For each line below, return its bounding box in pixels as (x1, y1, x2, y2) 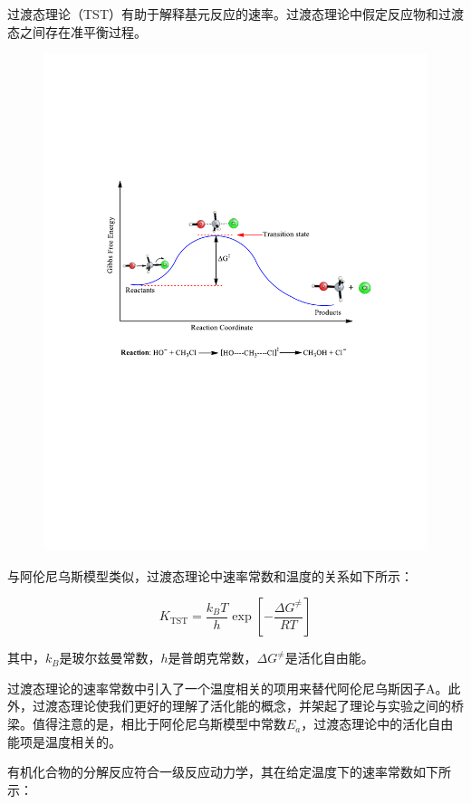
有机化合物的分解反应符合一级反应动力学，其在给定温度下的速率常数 (7, 762, 413, 781)
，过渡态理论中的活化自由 (301, 714, 454, 733)
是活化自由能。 (284, 648, 374, 667)
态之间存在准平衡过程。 (7, 22, 147, 41)
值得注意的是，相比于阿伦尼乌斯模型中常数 (32, 714, 286, 733)
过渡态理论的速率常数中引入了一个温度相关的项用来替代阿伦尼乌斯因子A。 (7, 678, 448, 697)
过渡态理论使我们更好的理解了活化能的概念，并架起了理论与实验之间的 (32, 696, 451, 715)
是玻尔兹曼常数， (59, 648, 161, 667)
